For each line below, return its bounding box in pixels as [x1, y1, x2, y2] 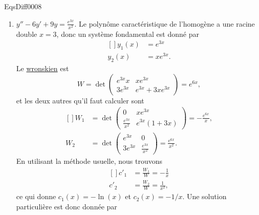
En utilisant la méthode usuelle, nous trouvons [16, 156, 163, 166]
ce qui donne [16, 191, 56, 202]
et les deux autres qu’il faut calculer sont [16, 95, 144, 105]
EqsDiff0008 [4, 1, 42, 11]
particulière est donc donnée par [16, 201, 117, 211]
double [16, 28, 37, 39]
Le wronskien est [16, 63, 69, 74]
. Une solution [182, 191, 227, 202]
